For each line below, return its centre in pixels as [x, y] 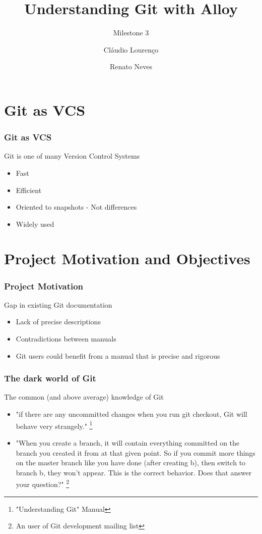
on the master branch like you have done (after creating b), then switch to [131, 463]
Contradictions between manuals [66, 339]
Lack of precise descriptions [58, 322]
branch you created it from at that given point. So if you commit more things [136, 452]
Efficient [29, 190]
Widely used [35, 224]
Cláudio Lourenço [131, 49]
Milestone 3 [131, 33]
